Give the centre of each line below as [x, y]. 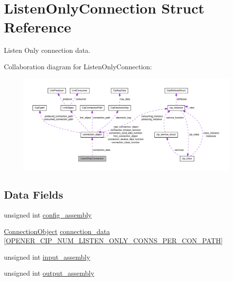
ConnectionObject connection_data [57, 231]
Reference [38, 27]
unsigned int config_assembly [48, 215]
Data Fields [34, 195]
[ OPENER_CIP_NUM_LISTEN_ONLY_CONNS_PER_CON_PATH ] [113, 241]
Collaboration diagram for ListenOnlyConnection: [78, 66]
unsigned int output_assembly [49, 273]
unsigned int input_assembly [47, 257]
